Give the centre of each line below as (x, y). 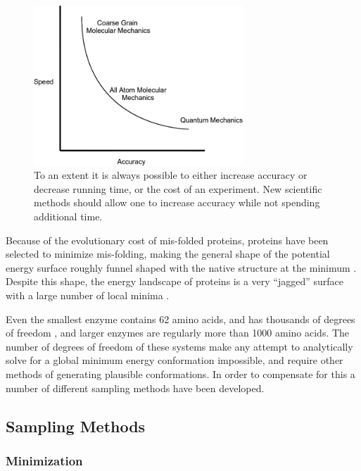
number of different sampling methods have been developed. (135, 388)
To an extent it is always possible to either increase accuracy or (171, 175)
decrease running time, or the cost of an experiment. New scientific (178, 188)
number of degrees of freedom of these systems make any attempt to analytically (179, 346)
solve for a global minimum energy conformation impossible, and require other (175, 360)
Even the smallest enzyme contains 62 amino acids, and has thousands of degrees (180, 319)
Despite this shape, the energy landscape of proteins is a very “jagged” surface (175, 281)
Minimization (44, 460)
